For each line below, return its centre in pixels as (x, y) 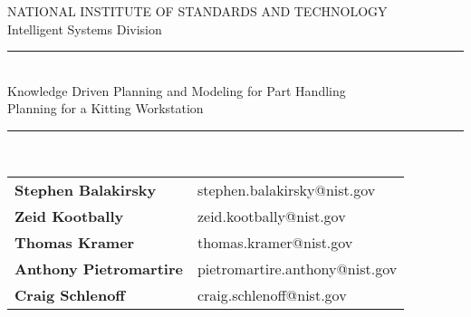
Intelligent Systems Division (85, 29)
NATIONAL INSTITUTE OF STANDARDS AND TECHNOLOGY (197, 11)
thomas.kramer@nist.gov (275, 242)
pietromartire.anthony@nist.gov (297, 268)
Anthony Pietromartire (99, 268)
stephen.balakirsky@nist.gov (286, 189)
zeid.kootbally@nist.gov (271, 216)
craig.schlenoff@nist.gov (272, 294)
